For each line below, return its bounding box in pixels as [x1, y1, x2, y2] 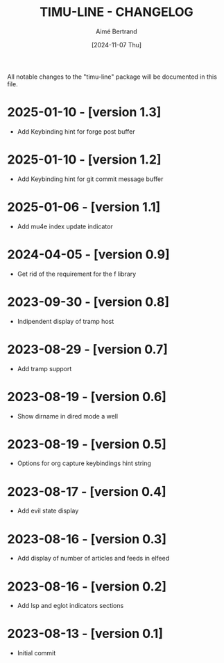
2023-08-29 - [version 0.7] [7, 341, 169, 357]
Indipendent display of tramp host [17, 317, 114, 325]
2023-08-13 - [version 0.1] [7, 626, 163, 641]
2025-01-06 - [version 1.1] [7, 199, 161, 214]
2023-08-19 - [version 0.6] [7, 389, 166, 405]
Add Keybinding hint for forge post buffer [17, 127, 135, 136]
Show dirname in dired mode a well [17, 412, 119, 420]
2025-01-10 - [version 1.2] [7, 152, 162, 168]
